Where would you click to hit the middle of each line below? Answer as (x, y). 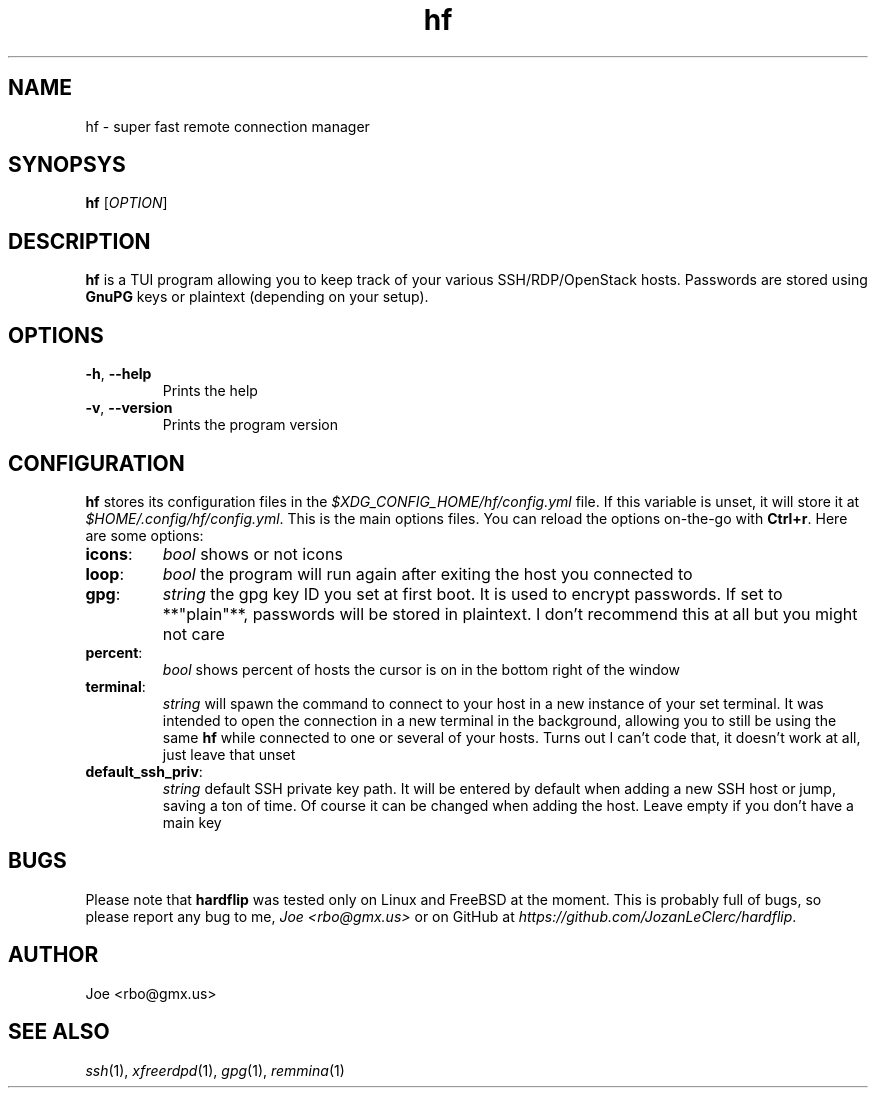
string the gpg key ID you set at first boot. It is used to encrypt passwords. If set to (472, 593)
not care (193, 633)
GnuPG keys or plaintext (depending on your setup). (257, 297)
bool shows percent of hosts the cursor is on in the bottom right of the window (421, 669)
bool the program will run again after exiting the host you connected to (427, 573)
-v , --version (129, 408)
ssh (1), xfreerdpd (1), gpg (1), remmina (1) (215, 1070)
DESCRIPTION (79, 241)
